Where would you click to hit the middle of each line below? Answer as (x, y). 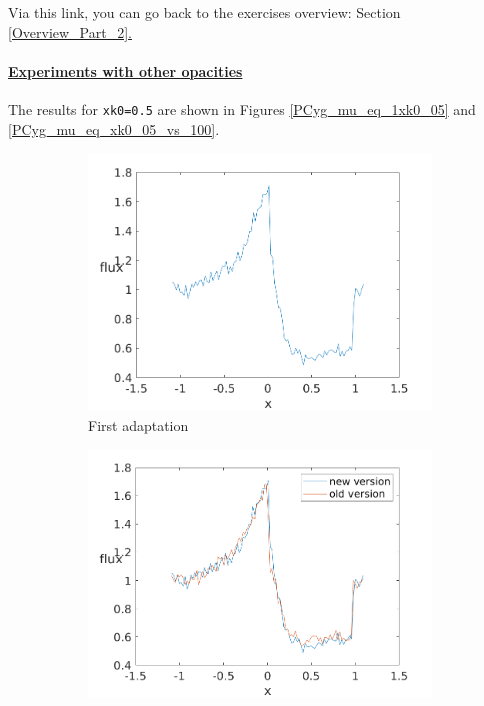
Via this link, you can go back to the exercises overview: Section (204, 12)
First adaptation (138, 424)
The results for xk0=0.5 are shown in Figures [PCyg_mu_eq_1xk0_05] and (242, 108)
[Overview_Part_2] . (70, 31)
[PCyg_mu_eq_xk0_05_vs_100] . (114, 128)
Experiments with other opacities (125, 70)
